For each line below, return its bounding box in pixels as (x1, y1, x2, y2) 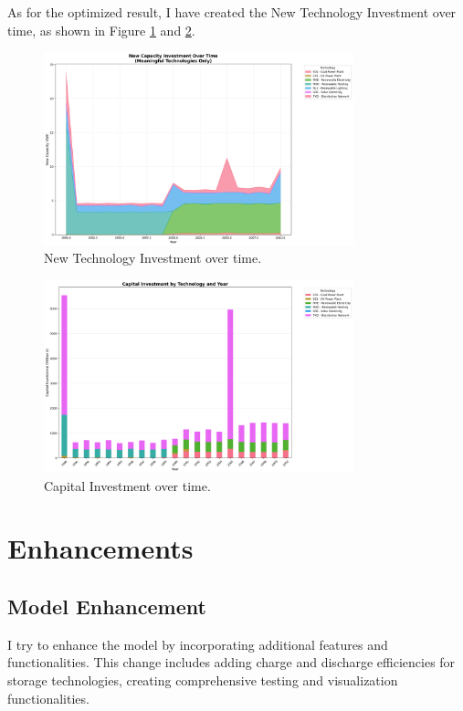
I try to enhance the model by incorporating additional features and (7, 634, 388, 653)
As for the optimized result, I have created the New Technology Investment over (7, 3, 457, 21)
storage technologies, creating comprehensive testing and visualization (7, 670, 398, 689)
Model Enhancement (7, 591, 206, 620)
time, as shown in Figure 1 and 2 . (7, 20, 195, 39)
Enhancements (7, 529, 194, 567)
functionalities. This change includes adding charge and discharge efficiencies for (7, 653, 456, 672)
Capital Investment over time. (44, 476, 211, 495)
